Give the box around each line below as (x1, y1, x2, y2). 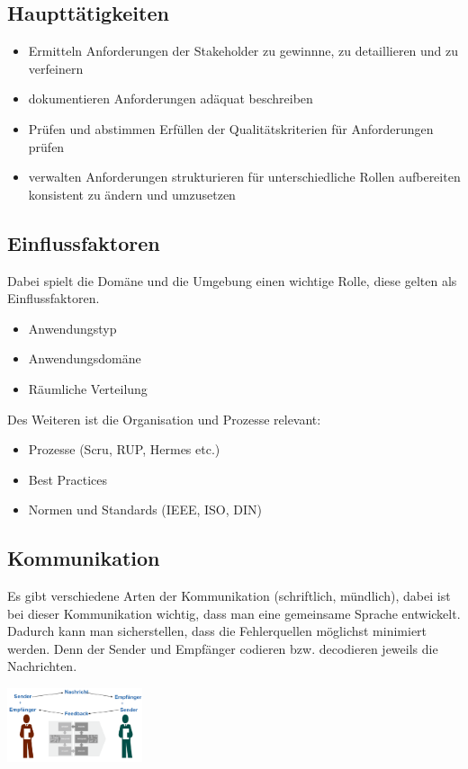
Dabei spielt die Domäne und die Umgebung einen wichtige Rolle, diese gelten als (7, 271, 457, 290)
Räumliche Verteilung (28, 379, 148, 398)
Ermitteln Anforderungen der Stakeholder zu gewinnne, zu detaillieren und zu (28, 41, 459, 60)
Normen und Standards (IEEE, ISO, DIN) (28, 500, 263, 519)
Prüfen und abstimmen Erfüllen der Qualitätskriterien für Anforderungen (28, 119, 434, 138)
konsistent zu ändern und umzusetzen (28, 184, 236, 203)
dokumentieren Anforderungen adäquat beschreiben (28, 89, 313, 108)
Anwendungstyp (28, 318, 117, 337)
